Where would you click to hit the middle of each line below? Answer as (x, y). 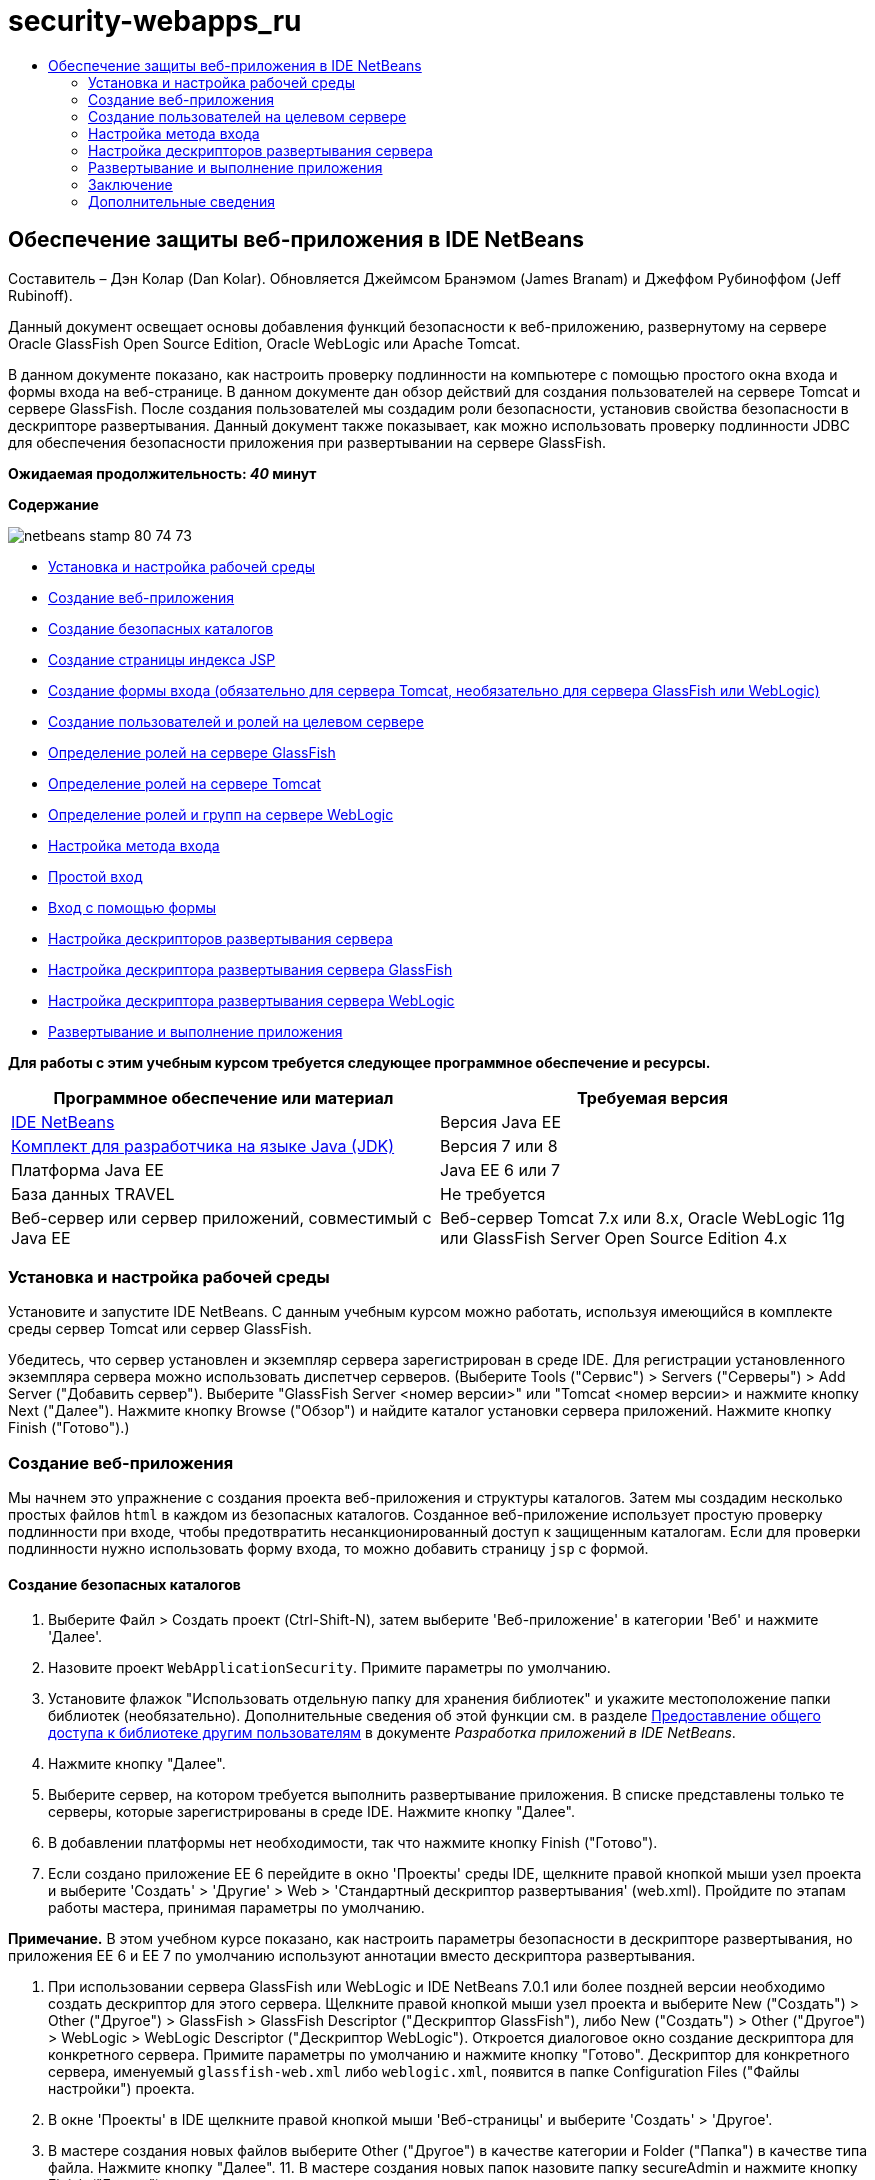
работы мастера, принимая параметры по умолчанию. (236, 1908)
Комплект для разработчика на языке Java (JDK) (203, 1145)
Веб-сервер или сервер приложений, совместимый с (221, 1217)
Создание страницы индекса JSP (162, 659)
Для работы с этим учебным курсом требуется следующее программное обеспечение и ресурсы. (359, 1062)
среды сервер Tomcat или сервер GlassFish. (160, 1329)
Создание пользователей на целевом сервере (247, 116)
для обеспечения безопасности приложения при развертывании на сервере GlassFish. (307, 442)
